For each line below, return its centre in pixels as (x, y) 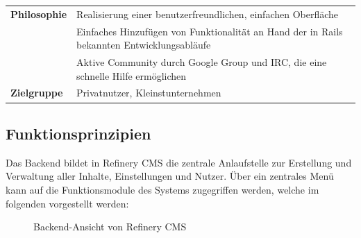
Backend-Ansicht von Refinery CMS (110, 227)
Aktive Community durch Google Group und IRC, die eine (202, 62)
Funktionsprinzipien (78, 133)
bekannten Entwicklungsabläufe (144, 45)
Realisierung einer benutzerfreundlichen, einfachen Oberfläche (208, 14)
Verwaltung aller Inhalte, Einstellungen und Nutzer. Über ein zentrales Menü (170, 176)
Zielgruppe (37, 93)
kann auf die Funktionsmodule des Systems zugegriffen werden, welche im (162, 189)
